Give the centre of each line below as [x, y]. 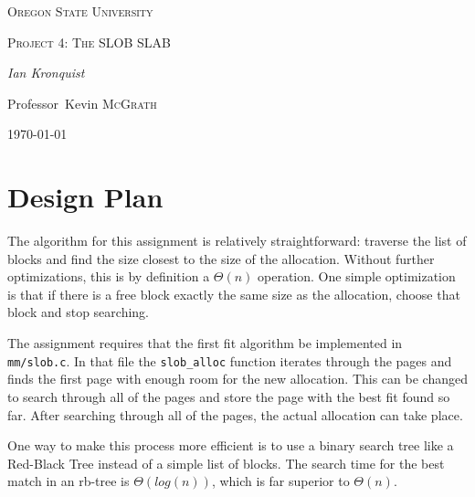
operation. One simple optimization [357, 276]
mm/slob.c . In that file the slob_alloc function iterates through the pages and [230, 360]
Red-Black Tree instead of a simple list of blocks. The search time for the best [226, 463]
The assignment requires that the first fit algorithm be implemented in [205, 343]
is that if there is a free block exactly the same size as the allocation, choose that [234, 294]
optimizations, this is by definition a [109, 276]
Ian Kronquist [46, 73]
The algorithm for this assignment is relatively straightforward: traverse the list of [237, 241]
